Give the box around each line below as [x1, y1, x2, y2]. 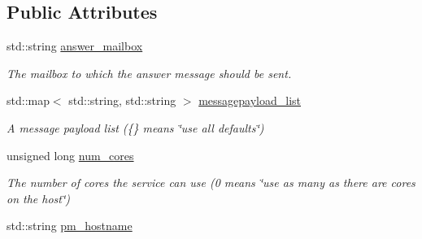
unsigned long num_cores [7, 146, 134, 163]
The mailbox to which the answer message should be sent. [7, 64, 292, 81]
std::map [7, 92, 50, 109]
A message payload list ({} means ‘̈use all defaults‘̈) [7, 119, 264, 136]
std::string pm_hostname [7, 217, 133, 234]
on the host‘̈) [7, 189, 70, 206]
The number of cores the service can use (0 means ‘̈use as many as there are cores [7, 174, 415, 191]
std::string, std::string [68, 92, 176, 109]
